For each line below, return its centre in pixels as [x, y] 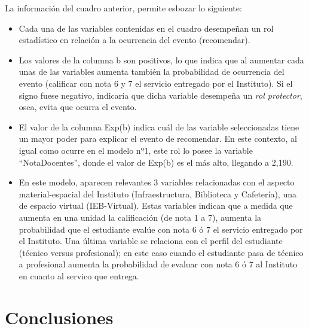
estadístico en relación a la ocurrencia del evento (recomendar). [134, 40]
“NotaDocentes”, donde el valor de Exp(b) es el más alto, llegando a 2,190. [156, 162]
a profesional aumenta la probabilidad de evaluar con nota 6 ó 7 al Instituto [158, 264]
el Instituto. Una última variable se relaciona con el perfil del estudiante [151, 241]
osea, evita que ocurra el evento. [78, 107]
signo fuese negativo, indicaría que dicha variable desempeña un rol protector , [160, 95]
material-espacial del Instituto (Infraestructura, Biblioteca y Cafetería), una [157, 194]
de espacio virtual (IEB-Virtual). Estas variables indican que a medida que [156, 205]
